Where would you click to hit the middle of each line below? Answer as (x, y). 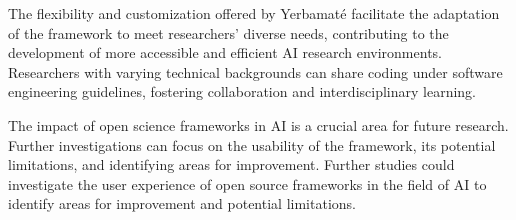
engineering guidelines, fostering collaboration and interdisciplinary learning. (242, 91)
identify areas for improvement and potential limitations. (182, 203)
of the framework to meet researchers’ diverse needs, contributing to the (228, 32)
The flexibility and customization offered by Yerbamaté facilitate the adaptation (254, 13)
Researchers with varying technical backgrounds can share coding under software (255, 71)
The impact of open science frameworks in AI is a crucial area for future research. (258, 124)
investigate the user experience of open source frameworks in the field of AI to (247, 183)
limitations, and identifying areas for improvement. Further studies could (231, 164)
